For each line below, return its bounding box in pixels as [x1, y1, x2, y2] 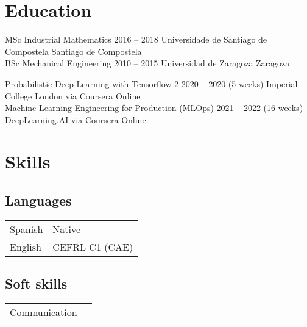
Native [52, 221, 81, 236]
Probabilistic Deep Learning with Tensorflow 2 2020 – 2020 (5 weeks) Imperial [5, 77, 298, 90]
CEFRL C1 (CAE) [52, 239, 133, 254]
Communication [10, 305, 77, 320]
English [10, 239, 41, 254]
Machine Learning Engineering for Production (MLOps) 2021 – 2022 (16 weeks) [5, 101, 303, 114]
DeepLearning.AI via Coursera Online [5, 113, 146, 126]
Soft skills [5, 274, 68, 293]
